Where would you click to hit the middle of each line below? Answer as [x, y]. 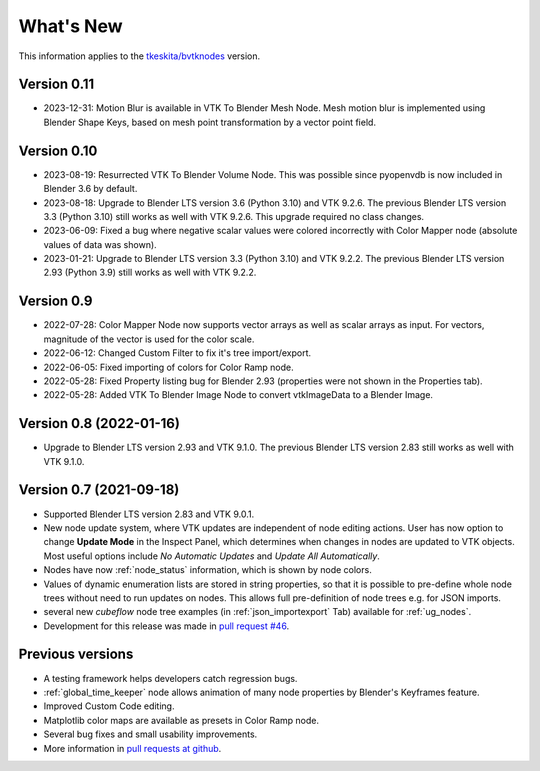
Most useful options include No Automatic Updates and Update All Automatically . [211, 556]
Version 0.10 [58, 150]
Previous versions [76, 654]
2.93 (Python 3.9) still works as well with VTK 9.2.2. [150, 272]
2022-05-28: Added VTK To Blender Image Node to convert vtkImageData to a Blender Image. [238, 395]
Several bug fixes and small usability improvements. [150, 734]
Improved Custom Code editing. [109, 706]
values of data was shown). [100, 244]
